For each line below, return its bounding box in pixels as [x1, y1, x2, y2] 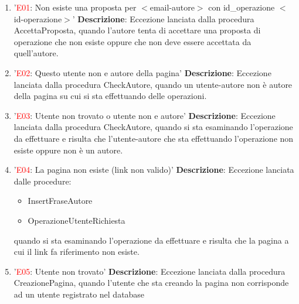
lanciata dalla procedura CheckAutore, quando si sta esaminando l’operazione [13, 121, 293, 133]
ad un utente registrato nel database [13, 288, 145, 300]
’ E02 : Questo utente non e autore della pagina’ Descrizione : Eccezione [13, 66, 271, 78]
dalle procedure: [13, 175, 72, 187]
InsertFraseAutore [28, 194, 93, 207]
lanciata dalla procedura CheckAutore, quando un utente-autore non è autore [13, 78, 293, 90]
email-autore [149, 1, 195, 13]
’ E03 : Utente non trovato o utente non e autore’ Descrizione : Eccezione [13, 109, 276, 121]
